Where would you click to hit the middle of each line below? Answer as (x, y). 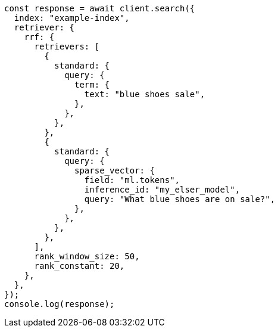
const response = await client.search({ (100, 8)
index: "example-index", (72, 18)
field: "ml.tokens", (132, 180)
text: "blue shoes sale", (145, 94)
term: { (92, 85)
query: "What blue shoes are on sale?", (180, 199)
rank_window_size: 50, (87, 256)
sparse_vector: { (115, 170)
